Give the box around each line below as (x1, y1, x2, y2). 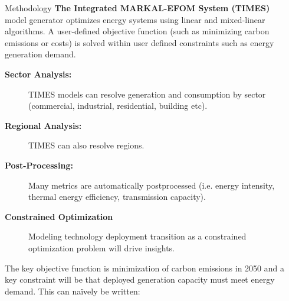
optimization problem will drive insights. (28, 241, 175, 254)
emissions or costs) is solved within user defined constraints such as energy (5, 36, 274, 48)
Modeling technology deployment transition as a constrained (28, 230, 247, 242)
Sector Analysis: (5, 67, 72, 80)
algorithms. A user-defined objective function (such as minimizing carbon (5, 25, 270, 37)
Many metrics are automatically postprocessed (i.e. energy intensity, (28, 179, 275, 191)
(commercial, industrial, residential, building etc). (28, 99, 208, 112)
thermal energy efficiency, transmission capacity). (28, 190, 206, 203)
